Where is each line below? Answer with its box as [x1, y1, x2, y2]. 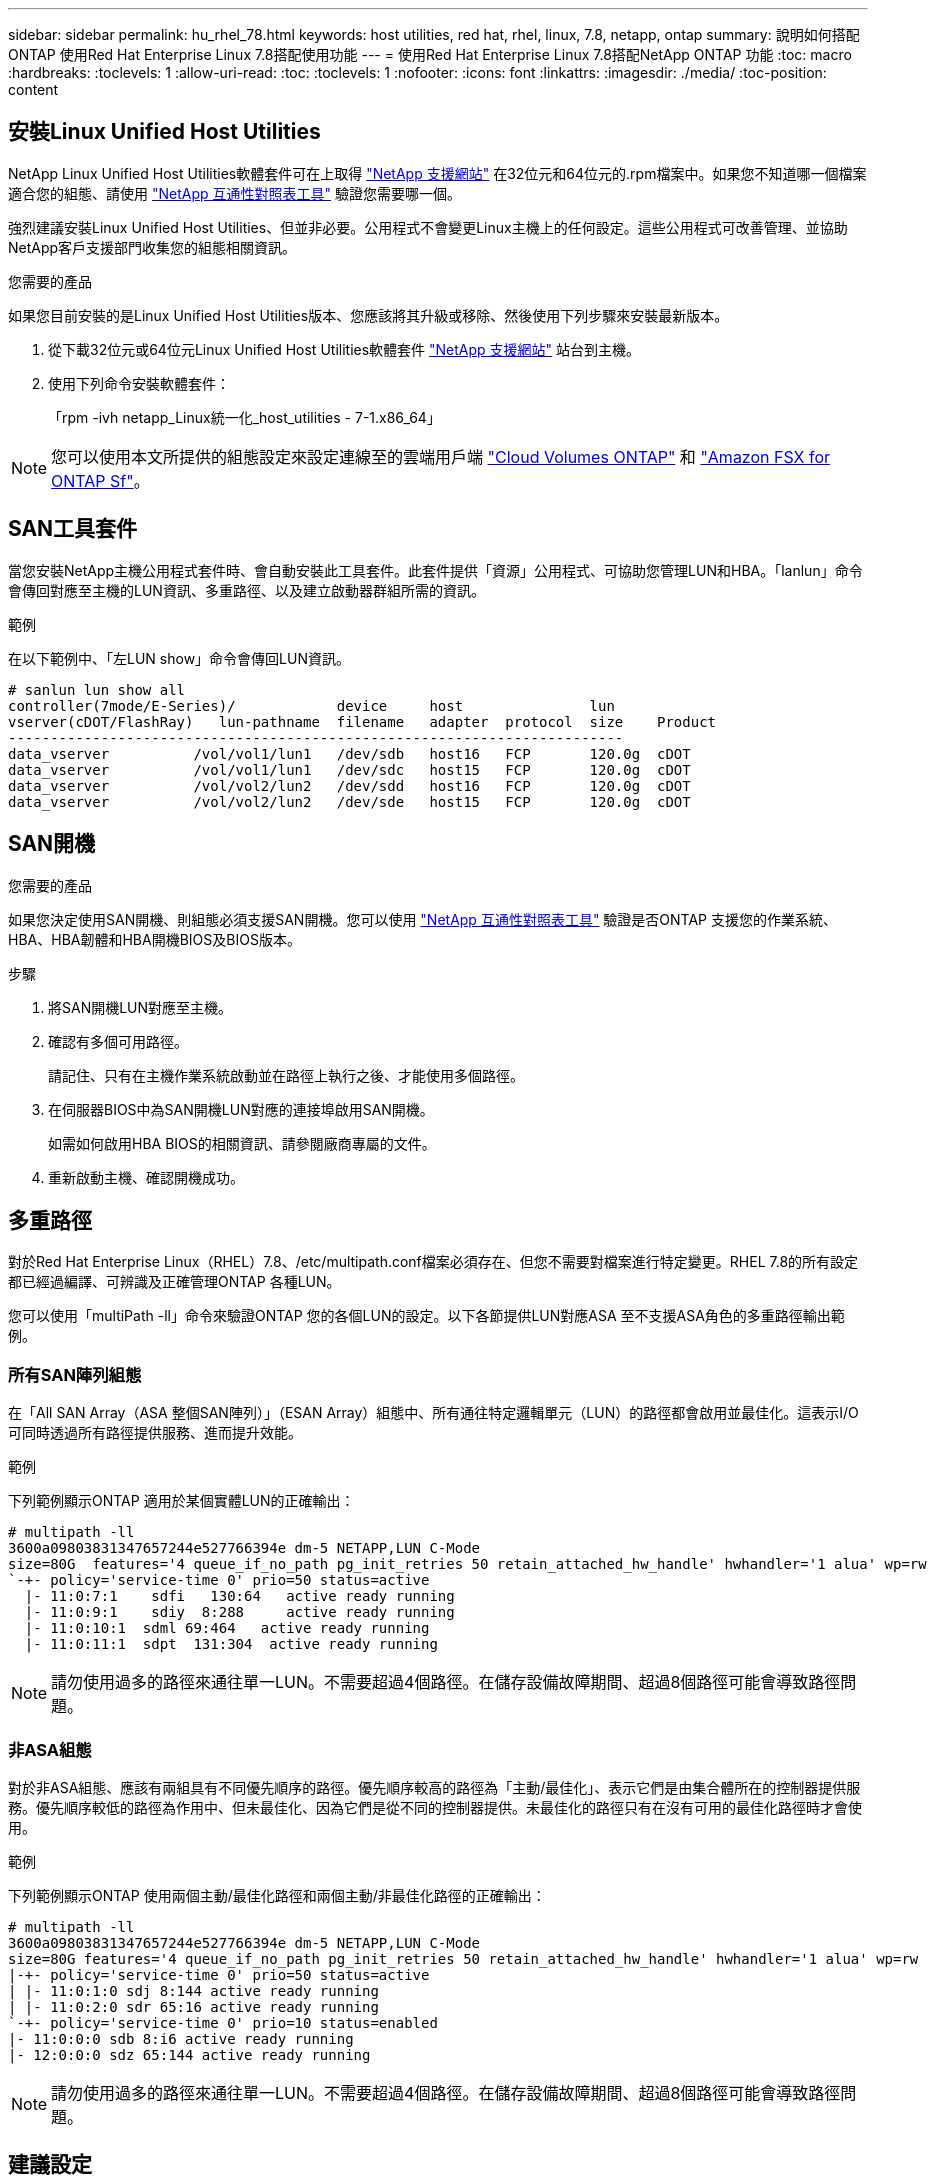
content [8, 81, 59, 98]
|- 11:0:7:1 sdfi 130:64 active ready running [24, 1588, 455, 1605]
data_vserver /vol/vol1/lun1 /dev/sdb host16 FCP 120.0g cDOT [8, 745, 691, 762]
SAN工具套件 [8, 516, 138, 542]
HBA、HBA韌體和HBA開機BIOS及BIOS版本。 [8, 930, 301, 948]
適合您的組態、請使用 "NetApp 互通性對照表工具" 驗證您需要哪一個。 [8, 184, 461, 202]
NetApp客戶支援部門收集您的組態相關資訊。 [8, 238, 297, 256]
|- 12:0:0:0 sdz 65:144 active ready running [8, 2046, 371, 2063]
